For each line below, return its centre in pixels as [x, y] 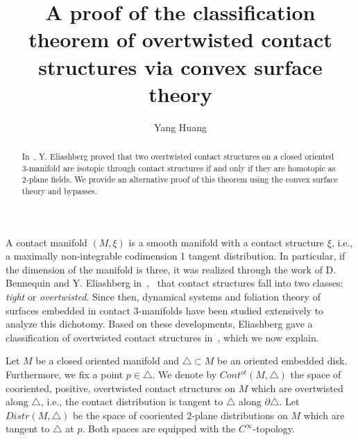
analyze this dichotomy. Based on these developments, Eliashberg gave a [159, 324]
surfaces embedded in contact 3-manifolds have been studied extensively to [165, 310]
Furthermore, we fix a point [65, 374]
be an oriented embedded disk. [282, 361]
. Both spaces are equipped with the [159, 429]
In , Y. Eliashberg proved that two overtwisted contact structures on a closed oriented [178, 156]
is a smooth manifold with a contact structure [227, 242]
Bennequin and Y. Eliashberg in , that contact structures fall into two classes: [174, 283]
